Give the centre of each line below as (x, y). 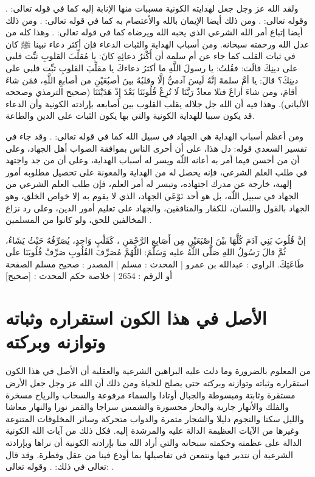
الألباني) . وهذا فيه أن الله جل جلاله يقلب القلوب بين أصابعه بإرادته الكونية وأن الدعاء (157, 103)
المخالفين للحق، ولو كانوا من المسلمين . (79, 220)
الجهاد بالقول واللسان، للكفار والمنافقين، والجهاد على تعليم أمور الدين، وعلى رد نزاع (158, 207)
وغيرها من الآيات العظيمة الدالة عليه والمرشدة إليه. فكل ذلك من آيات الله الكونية (152, 430)
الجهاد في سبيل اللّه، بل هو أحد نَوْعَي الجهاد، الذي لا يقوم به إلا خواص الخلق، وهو (152, 195)
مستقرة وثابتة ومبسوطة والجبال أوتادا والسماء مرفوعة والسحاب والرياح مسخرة (151, 394)
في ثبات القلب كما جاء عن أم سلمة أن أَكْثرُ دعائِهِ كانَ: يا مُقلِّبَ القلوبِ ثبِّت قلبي (151, 56)
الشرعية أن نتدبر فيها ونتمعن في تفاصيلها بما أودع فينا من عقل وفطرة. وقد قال (149, 454)
